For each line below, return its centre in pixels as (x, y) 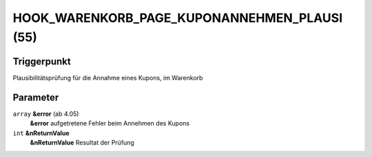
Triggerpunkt (42, 61)
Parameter (36, 97)
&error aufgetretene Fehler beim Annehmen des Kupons (110, 123)
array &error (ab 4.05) (46, 114)
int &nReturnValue (41, 133)
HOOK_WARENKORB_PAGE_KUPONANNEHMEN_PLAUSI (178, 18)
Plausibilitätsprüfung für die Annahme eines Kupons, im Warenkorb (108, 77)
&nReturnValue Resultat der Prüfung (82, 142)
